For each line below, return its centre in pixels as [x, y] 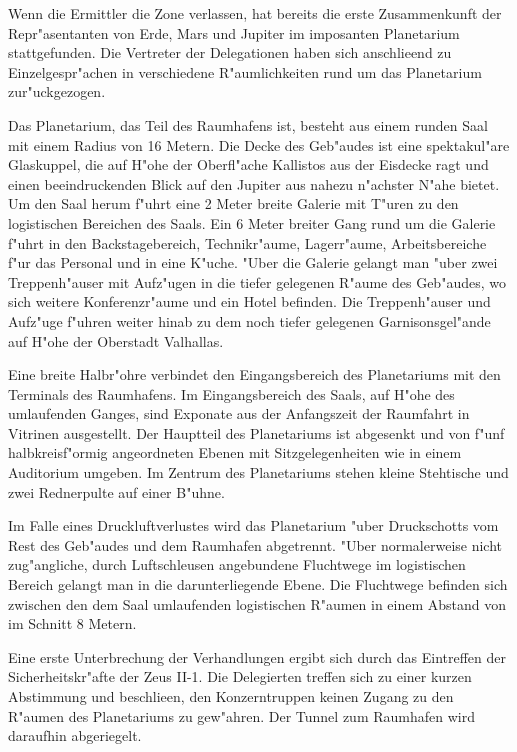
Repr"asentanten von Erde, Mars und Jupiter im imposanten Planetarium [234, 32]
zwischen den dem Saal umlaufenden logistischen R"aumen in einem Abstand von [257, 603]
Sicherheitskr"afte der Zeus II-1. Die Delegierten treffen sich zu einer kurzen [240, 676]
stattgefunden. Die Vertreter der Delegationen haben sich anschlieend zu [230, 52]
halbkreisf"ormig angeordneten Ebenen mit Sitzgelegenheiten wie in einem [235, 452]
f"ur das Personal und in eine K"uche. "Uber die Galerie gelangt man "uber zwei [253, 262]
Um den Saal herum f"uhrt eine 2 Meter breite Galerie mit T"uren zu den [233, 203]
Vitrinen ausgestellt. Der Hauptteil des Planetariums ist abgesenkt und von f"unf [256, 432]
